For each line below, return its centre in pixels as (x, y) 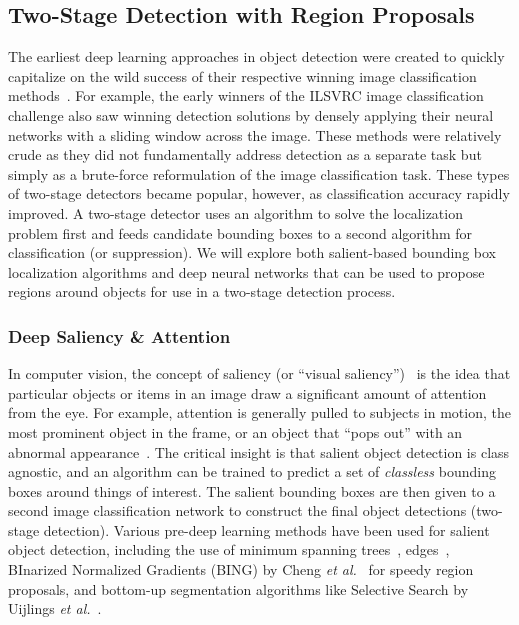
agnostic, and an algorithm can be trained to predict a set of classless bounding (252, 471)
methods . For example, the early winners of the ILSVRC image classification (246, 95)
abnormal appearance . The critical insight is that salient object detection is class (259, 451)
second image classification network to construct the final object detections (237, 510)
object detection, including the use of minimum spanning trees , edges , (229, 549)
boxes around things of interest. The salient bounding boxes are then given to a (252, 490)
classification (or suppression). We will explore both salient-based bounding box (252, 252)
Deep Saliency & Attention (119, 335)
